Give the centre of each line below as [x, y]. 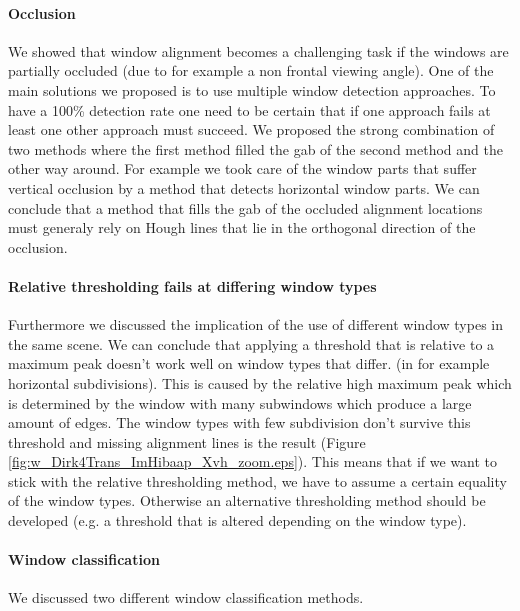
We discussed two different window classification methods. [186, 597]
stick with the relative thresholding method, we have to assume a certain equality [257, 480]
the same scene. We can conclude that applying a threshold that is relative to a [251, 343]
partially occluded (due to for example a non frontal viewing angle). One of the [251, 70]
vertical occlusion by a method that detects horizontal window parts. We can [244, 187]
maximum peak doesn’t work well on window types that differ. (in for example [249, 363]
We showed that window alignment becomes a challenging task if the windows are [258, 50]
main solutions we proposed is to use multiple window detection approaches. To [252, 89]
